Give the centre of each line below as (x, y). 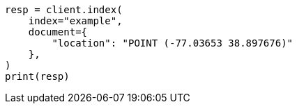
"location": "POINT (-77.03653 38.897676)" (173, 43)
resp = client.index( (64, 10)
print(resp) (37, 76)
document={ (58, 32)
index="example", (75, 21)
